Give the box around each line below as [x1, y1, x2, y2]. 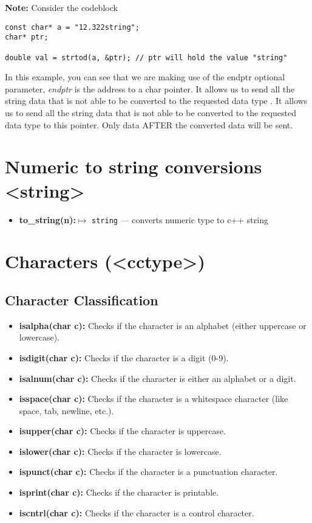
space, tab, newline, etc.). [19, 404, 114, 417]
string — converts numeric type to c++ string [92, 213, 268, 226]
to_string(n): [19, 213, 76, 226]
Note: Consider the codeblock [5, 1, 118, 13]
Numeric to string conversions [5, 154, 262, 179]
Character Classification [5, 290, 158, 309]
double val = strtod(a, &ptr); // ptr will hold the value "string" [5, 53, 288, 62]
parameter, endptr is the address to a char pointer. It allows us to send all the [5, 82, 295, 95]
